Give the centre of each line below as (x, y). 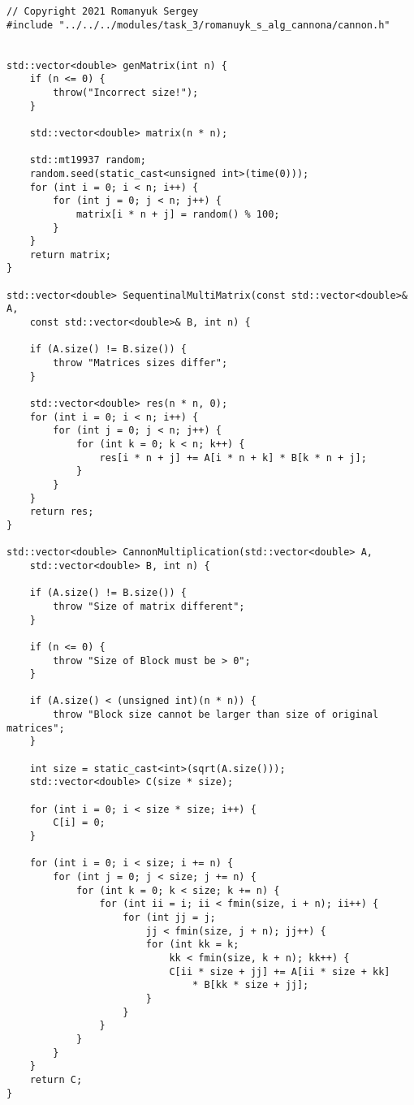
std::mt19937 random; (88, 160)
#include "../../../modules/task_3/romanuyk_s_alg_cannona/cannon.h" (198, 25)
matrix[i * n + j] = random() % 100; (178, 214)
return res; (62, 512)
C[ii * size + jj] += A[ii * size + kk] (280, 971)
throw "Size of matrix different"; (149, 606)
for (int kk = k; (192, 945)
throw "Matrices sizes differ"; (140, 363)
